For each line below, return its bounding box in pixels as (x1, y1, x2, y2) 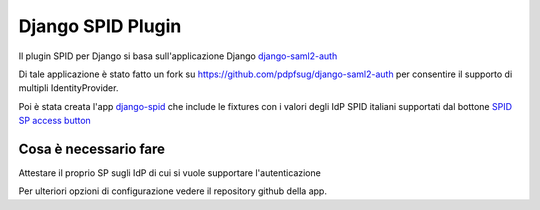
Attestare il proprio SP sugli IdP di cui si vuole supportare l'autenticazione (18, 167, 322, 179)
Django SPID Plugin (18, 15, 182, 37)
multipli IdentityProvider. (18, 82, 119, 94)
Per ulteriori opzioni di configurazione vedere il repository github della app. (18, 185, 327, 197)
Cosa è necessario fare (18, 140, 165, 157)
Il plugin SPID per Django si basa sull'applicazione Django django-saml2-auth (18, 50, 338, 62)
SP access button (18, 115, 92, 127)
